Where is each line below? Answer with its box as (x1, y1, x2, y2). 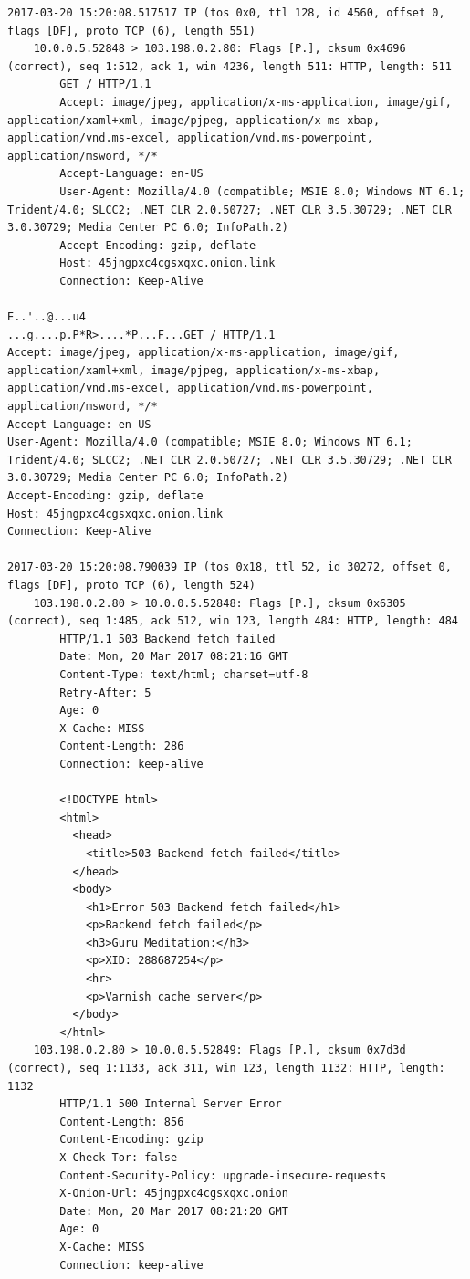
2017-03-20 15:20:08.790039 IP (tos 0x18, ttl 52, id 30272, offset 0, (7, 561, 452, 574)
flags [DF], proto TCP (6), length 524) (7, 579, 256, 592)
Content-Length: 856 (59, 1115, 184, 1128)
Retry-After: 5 (59, 686, 151, 699)
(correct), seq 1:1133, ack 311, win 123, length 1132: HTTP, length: (7, 1062, 445, 1075)
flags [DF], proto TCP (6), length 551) (7, 24, 256, 37)
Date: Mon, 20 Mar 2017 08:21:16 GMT (59, 650, 288, 664)
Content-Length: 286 (59, 739, 184, 753)
